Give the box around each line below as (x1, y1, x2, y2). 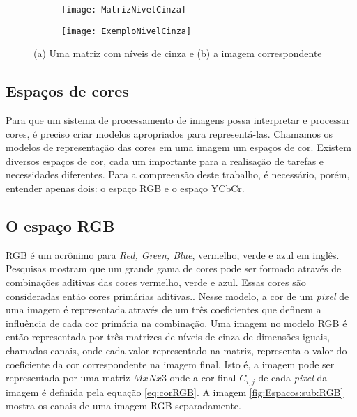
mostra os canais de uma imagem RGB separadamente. (6, 398, 241, 413)
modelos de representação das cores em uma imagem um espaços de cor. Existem (6, 140, 351, 155)
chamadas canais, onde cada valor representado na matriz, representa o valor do (6, 343, 347, 358)
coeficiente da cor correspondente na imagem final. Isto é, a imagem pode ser (6, 356, 335, 371)
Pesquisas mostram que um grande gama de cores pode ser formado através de (6, 261, 342, 276)
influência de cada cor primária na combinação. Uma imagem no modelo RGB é (6, 315, 347, 330)
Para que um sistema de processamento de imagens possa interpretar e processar (6, 113, 350, 127)
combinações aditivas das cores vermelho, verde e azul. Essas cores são (6, 275, 306, 290)
